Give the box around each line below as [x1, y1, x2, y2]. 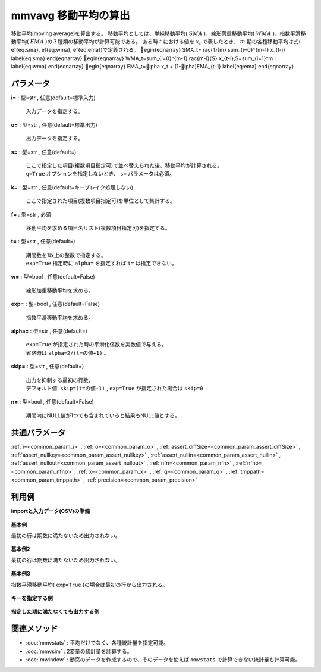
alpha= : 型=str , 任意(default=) [11, 327, 87, 335]
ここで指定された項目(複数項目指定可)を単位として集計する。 [26, 197, 175, 205]
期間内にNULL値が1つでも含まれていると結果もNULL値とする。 [26, 411, 181, 419]
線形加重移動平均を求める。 [26, 286, 94, 294]
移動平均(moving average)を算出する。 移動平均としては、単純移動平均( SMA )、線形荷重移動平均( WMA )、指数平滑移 [11, 30, 306, 37]
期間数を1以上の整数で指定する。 [26, 251, 106, 258]
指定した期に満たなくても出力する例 [11, 608, 99, 615]
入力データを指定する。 [26, 108, 83, 115]
